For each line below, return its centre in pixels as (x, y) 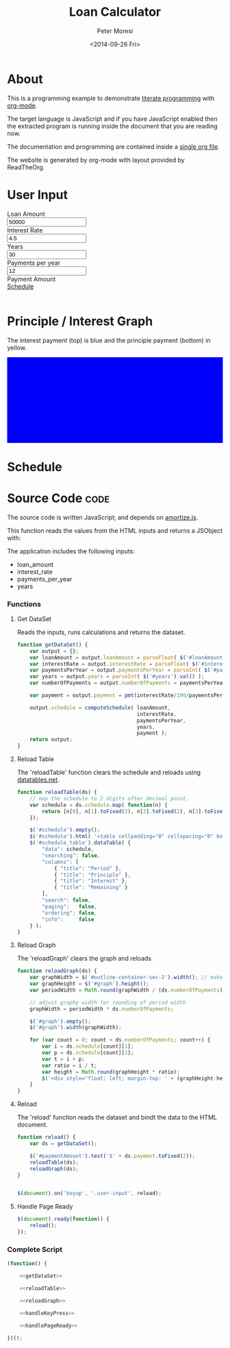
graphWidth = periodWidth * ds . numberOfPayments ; (102, 1009)
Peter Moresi (115, 31)
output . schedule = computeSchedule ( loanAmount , (100, 708)
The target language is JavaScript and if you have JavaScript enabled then (112, 119)
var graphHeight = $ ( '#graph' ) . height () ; (89, 984)
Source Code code (59, 498)
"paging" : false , (69, 906)
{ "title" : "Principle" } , (92, 875)
